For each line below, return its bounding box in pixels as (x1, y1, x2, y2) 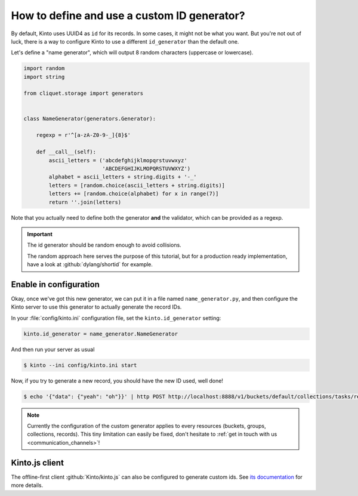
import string (23, 73, 65, 80)
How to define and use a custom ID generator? (11, 9, 245, 22)
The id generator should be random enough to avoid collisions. (27, 242, 181, 249)
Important (27, 230, 53, 238)
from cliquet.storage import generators (23, 90, 143, 97)
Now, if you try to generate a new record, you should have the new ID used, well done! (11, 377, 224, 384)
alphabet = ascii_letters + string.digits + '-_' (48, 174, 197, 180)
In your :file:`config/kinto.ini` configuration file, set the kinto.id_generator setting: (11, 314, 221, 322)
